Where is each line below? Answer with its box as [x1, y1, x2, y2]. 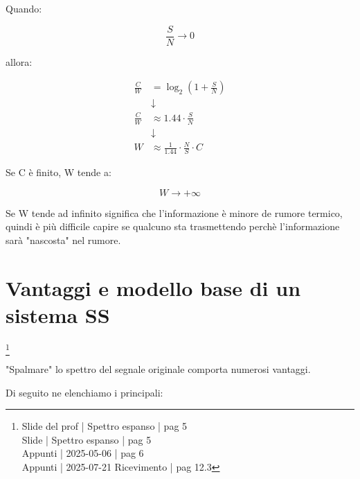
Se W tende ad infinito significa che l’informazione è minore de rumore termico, [6, 205, 343, 220]
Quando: [6, 1, 42, 15]
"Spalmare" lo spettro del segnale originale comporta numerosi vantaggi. [6, 362, 311, 376]
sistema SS [6, 300, 110, 329]
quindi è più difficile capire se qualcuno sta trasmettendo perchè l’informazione [6, 219, 340, 234]
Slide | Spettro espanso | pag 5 [21, 432, 152, 446]
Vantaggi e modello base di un [6, 273, 301, 302]
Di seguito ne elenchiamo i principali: [6, 385, 163, 399]
